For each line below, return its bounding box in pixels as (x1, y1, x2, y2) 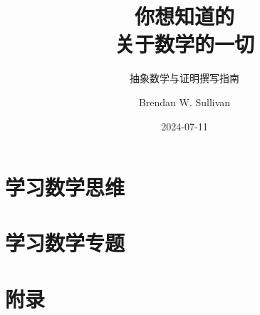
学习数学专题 (5, 228, 125, 257)
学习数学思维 (5, 172, 125, 202)
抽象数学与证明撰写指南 (130, 71, 239, 86)
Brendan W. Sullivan (138, 94, 231, 109)
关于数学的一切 (114, 29, 254, 58)
